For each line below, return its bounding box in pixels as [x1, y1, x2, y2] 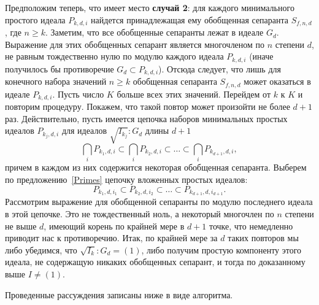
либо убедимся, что [5, 243, 77, 256]
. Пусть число [52, 87, 104, 100]
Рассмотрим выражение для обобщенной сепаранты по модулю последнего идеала [5, 195, 313, 208]
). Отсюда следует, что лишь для [158, 62, 281, 75]
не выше [5, 219, 37, 232]
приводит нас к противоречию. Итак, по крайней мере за [5, 231, 218, 244]
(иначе [249, 50, 274, 63]
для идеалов [61, 124, 107, 137]
